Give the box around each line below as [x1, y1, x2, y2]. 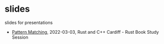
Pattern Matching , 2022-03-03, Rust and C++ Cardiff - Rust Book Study [11, 29, 159, 35]
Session [11, 34, 28, 40]
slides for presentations [4, 20, 53, 25]
